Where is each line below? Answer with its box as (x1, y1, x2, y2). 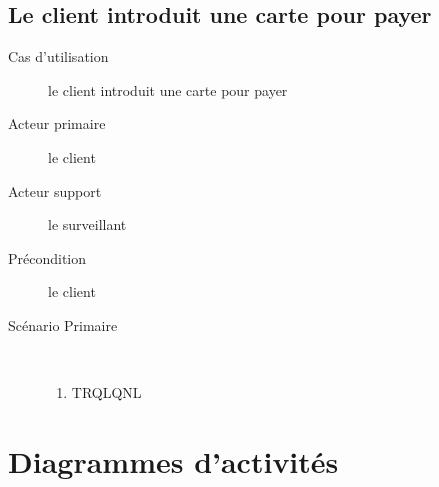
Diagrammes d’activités (8, 440, 339, 481)
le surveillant (48, 214, 127, 235)
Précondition (8, 247, 87, 268)
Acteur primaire (8, 113, 106, 134)
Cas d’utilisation (8, 46, 109, 67)
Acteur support (8, 180, 102, 201)
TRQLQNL (71, 382, 142, 403)
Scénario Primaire (8, 314, 118, 335)
